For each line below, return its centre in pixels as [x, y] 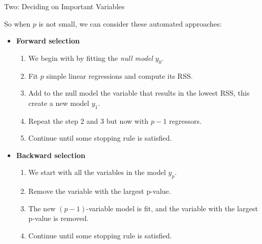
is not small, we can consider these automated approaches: [130, 23]
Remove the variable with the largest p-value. [100, 191]
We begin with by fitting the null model [91, 58]
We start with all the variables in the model [97, 172]
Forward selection [48, 41]
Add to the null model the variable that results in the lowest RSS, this [139, 93]
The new [42, 208]
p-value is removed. [59, 218]
